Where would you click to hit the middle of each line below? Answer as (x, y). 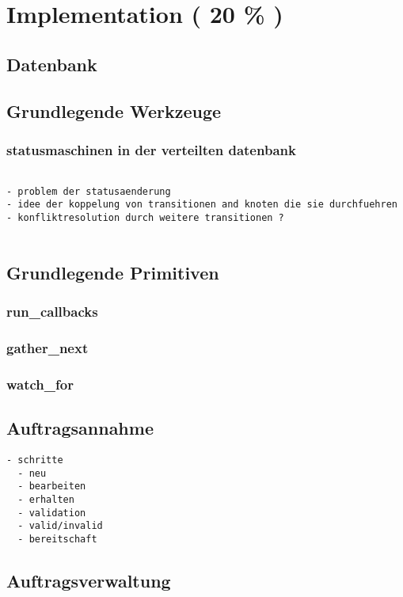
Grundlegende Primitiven (113, 272)
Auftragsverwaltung (89, 580)
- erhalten (46, 499)
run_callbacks (52, 312)
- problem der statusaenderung (89, 191)
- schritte (35, 460)
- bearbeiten (52, 487)
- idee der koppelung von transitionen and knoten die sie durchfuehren (202, 205)
